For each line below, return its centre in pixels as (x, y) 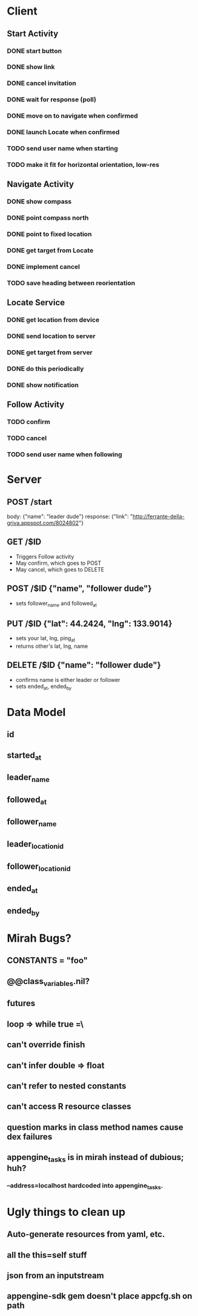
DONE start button (35, 51)
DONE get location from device (53, 320)
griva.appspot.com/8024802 (43, 523)
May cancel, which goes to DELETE (60, 569)
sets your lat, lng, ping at (45, 639)
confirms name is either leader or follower (68, 680)
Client (22, 11)
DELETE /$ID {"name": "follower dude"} (84, 665)
